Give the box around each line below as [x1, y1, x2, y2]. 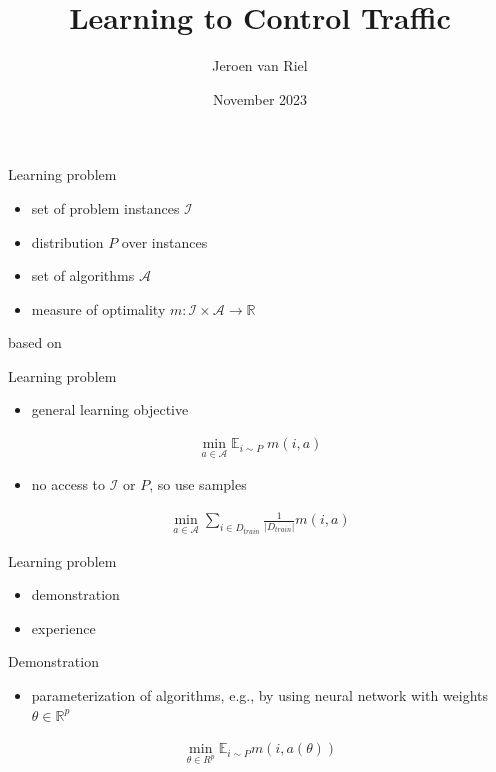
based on [8, 332, 62, 353]
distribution [31, 231, 104, 252]
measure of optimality [31, 298, 166, 319]
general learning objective [31, 399, 189, 420]
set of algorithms [31, 265, 135, 286]
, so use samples [149, 474, 247, 495]
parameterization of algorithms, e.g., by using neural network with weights [31, 685, 489, 706]
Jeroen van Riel [212, 55, 308, 76]
